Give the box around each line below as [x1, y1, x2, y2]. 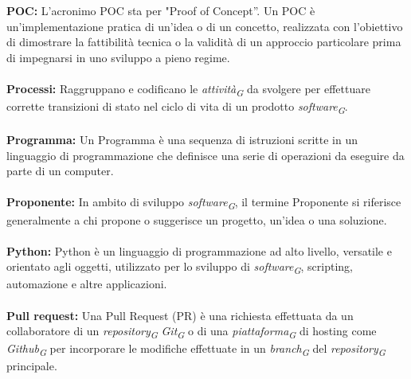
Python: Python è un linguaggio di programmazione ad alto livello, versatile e [6, 242, 392, 259]
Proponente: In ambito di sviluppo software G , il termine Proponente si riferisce [6, 193, 401, 213]
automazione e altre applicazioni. [6, 275, 167, 292]
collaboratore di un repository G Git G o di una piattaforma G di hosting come [6, 322, 377, 341]
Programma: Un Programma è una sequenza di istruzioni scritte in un [6, 131, 358, 147]
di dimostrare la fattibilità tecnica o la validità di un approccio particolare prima [6, 33, 401, 50]
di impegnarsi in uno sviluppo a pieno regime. [6, 49, 230, 65]
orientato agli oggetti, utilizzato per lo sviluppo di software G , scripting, [6, 258, 353, 277]
